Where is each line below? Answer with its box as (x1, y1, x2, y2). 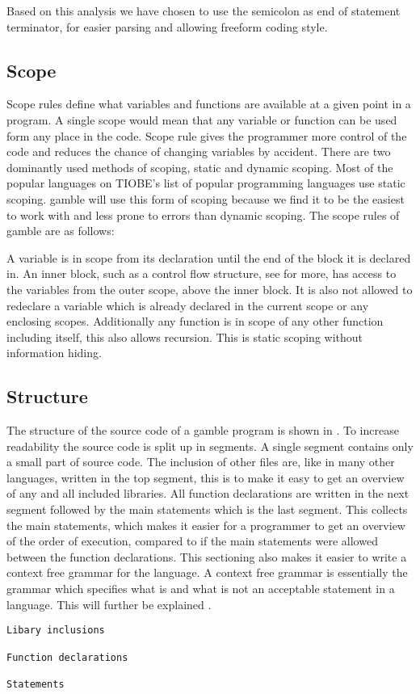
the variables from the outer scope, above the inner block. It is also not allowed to (6, 280, 413, 297)
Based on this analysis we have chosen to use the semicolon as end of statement (6, 2, 401, 19)
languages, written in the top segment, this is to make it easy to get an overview (6, 469, 405, 486)
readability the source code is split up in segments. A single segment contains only (6, 437, 414, 454)
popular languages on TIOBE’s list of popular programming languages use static (6, 175, 405, 191)
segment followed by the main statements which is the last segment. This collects (6, 501, 408, 518)
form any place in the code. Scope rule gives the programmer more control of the (6, 127, 407, 144)
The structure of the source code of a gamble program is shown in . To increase (6, 422, 399, 439)
